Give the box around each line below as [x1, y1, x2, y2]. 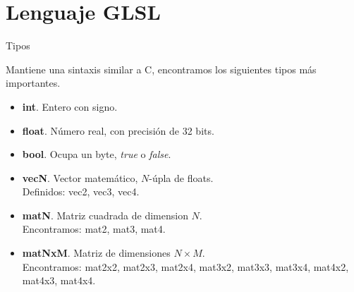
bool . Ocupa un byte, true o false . [22, 147, 171, 162]
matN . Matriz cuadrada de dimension [22, 207, 188, 222]
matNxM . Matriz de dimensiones [22, 245, 171, 260]
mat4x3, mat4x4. [22, 273, 96, 288]
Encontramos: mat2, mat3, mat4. [22, 221, 166, 236]
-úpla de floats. [149, 170, 214, 185]
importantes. [6, 75, 61, 90]
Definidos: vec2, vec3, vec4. [22, 184, 140, 199]
